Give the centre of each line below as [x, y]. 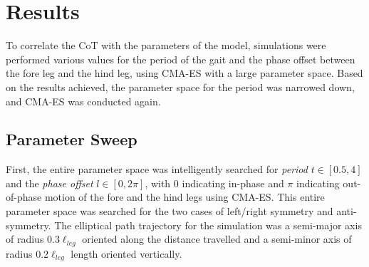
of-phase [24, 197]
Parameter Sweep [72, 139]
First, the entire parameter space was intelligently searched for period [157, 169]
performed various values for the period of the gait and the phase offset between [181, 59]
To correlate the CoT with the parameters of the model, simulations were [166, 45]
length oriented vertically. [126, 253]
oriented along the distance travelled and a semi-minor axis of [217, 239]
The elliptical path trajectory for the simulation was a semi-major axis [208, 225]
